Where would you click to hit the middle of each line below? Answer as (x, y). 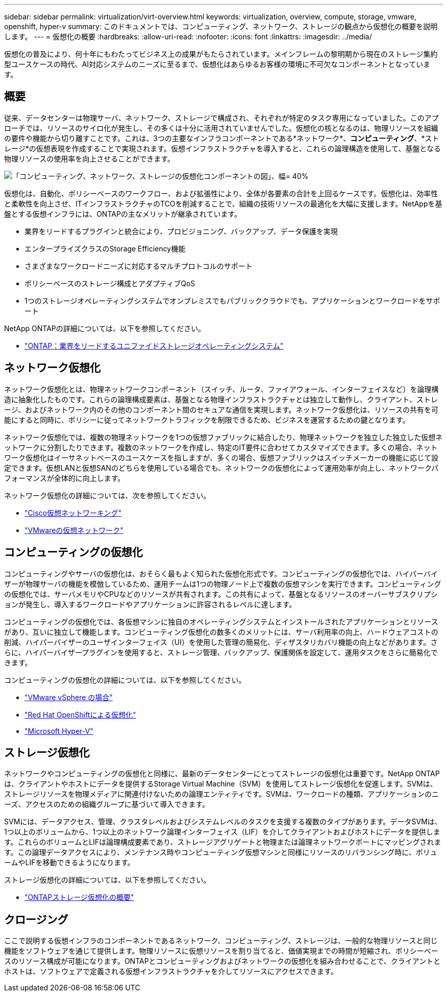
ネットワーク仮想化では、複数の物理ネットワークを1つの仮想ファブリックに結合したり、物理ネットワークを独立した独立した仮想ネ (224, 437)
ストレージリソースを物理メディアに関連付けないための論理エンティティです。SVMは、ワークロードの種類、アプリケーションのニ (221, 794)
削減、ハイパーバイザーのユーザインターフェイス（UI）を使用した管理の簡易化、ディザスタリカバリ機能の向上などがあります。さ (221, 642)
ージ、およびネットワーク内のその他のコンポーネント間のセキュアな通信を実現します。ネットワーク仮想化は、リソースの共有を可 (221, 409)
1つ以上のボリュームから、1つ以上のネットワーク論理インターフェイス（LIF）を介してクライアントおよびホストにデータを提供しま (222, 832)
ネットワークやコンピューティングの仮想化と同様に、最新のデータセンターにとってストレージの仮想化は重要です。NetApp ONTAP (222, 774)
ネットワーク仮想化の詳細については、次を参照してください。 (107, 495)
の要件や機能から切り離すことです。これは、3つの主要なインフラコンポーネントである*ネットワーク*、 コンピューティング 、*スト (222, 138)
